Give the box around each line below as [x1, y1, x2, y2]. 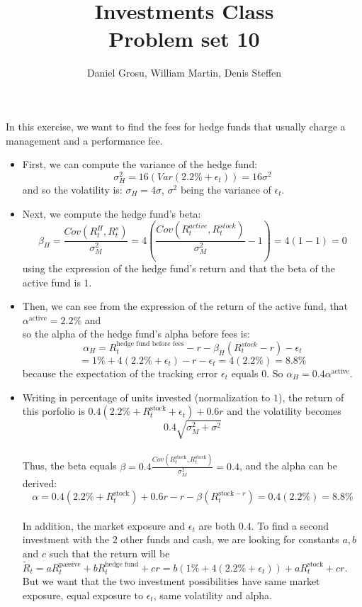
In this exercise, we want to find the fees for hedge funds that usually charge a [6, 118, 346, 133]
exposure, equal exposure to [22, 587, 143, 602]
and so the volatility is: [22, 182, 123, 196]
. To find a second [251, 518, 329, 533]
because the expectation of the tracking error [22, 366, 218, 381]
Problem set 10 [108, 24, 260, 53]
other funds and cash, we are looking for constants [120, 532, 339, 547]
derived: [22, 475, 57, 490]
